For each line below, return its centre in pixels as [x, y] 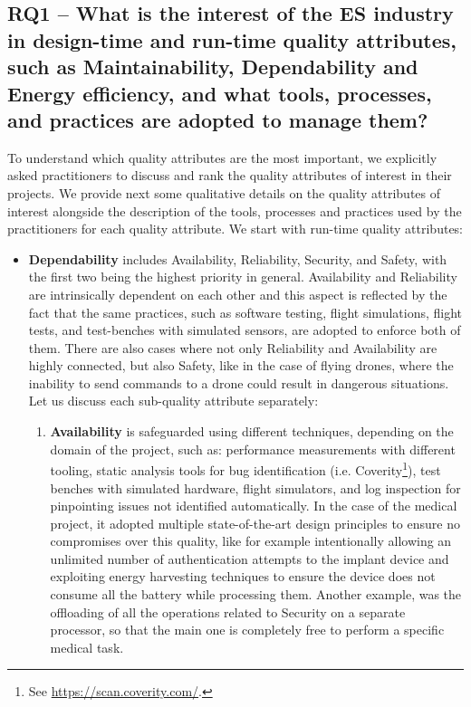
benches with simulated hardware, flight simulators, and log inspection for [255, 487]
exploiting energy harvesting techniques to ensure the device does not [243, 576]
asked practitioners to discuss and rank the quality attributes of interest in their [230, 175]
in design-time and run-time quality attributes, [232, 39]
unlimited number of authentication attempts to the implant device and [250, 558]
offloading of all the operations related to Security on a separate [228, 611]
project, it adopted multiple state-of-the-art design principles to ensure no [255, 523]
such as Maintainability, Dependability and [213, 67]
